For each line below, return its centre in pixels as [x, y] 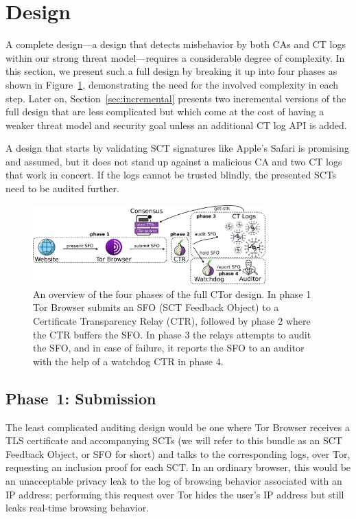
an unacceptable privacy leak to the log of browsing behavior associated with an [174, 480]
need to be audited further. [62, 188]
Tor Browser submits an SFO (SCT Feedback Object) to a [156, 307]
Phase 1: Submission [81, 398]
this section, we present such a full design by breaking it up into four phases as [171, 71]
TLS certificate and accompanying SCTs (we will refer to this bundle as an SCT [174, 440]
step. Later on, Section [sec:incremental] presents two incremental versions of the [176, 98]
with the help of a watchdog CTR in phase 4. [128, 361]
